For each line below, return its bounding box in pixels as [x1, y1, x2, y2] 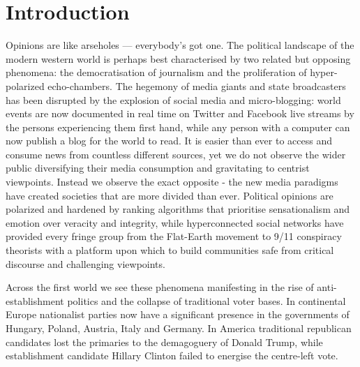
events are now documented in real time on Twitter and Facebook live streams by [6, 106, 354, 121]
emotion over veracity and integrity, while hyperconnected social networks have [6, 215, 344, 230]
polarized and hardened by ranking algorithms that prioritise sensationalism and [6, 202, 350, 216]
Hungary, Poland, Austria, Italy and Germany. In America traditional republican [6, 321, 352, 335]
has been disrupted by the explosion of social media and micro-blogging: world [6, 92, 341, 107]
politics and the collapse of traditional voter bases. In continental [67, 293, 346, 308]
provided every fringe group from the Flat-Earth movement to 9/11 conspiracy [6, 229, 342, 244]
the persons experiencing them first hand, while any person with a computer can [6, 119, 350, 134]
